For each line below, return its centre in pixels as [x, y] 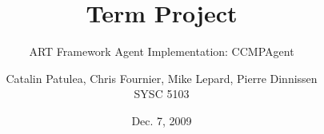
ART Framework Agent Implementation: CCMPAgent [162, 51]
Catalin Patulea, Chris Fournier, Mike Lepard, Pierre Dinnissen [162, 78]
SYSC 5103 [162, 94]
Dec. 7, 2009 [162, 120]
